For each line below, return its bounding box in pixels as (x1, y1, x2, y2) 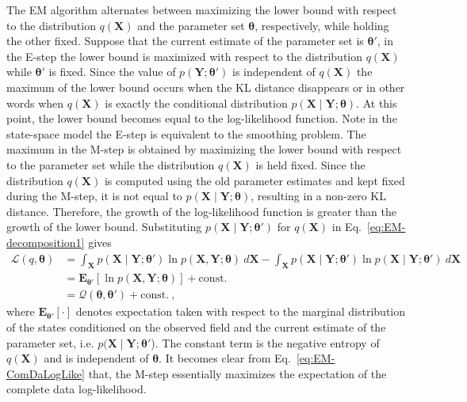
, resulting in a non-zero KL (251, 188, 386, 204)
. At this (356, 94, 397, 111)
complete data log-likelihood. (6, 381, 147, 397)
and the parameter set (137, 17, 245, 33)
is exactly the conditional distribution (105, 94, 288, 111)
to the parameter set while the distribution (6, 156, 215, 173)
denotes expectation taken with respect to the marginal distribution (75, 303, 406, 320)
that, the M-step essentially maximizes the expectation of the (88, 365, 387, 381)
